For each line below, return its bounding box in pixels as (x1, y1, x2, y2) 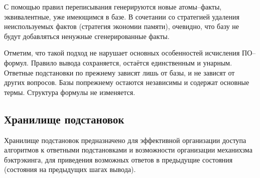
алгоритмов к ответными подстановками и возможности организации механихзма (4, 144, 252, 155)
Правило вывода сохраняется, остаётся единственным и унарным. (31, 57, 232, 67)
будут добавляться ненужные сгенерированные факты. (4, 30, 170, 41)
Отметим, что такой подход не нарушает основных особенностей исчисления (4, 47, 240, 58)
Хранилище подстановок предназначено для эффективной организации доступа (4, 134, 246, 145)
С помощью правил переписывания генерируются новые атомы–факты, (4, 1, 222, 11)
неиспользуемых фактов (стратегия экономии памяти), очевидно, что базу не (4, 21, 239, 31)
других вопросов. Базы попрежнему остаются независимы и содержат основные (4, 77, 249, 87)
